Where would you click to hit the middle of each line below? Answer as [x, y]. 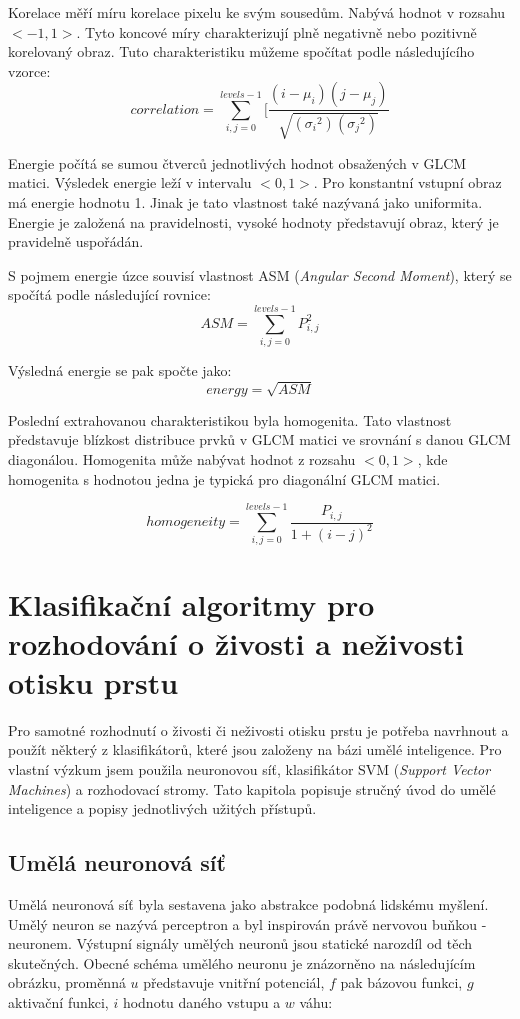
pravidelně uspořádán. [76, 241]
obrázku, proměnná [67, 982]
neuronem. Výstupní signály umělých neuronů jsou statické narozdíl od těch [240, 943]
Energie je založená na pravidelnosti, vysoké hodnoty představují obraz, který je [253, 221]
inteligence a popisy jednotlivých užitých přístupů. [162, 808]
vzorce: [29, 70]
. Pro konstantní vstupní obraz [407, 182]
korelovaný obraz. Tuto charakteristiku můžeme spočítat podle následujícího [241, 51]
